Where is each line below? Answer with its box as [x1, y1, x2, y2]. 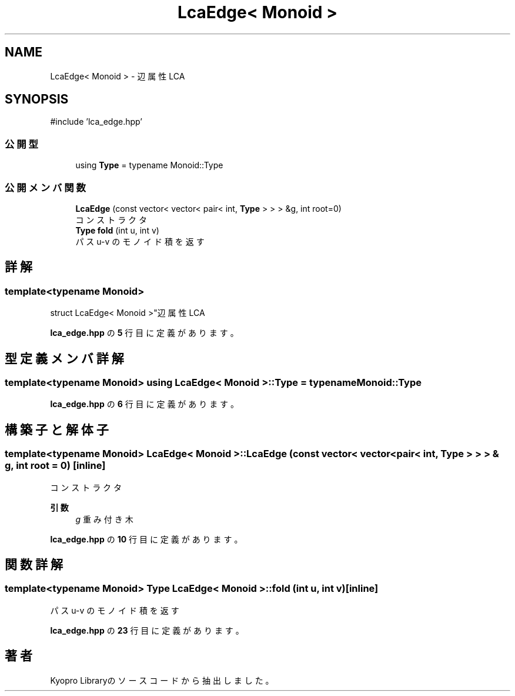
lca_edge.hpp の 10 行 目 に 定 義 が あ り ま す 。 [50, 534, 243, 544]
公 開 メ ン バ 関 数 [5, 181, 86, 194]
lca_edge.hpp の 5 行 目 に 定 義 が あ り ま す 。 [50, 328, 239, 338]
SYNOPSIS [5, 92, 69, 107]
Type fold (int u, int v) [75, 225, 159, 235]
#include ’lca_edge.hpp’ [50, 116, 142, 127]
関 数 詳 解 [5, 557, 63, 572]
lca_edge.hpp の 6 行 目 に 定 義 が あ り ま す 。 [50, 399, 239, 409]
